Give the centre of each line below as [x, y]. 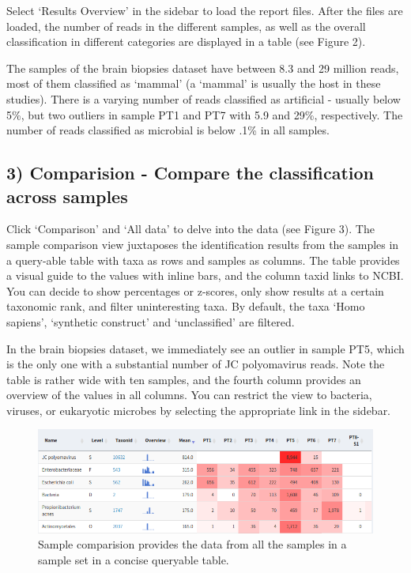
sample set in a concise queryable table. [134, 559]
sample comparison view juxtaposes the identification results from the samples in [203, 244]
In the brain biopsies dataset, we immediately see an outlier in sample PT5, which [205, 348]
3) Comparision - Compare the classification [190, 173]
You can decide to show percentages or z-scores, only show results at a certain [195, 290]
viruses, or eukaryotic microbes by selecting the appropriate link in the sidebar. [199, 410]
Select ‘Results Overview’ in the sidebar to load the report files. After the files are [205, 10]
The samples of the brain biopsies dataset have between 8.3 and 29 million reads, [203, 68]
